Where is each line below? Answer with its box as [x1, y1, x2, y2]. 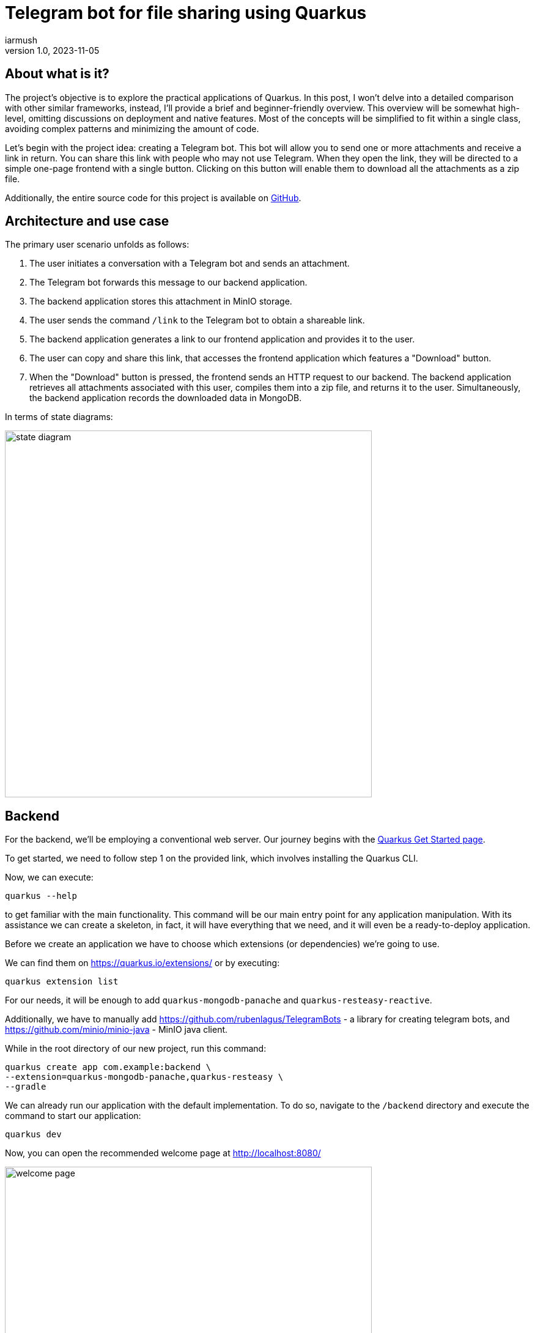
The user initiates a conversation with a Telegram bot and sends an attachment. [29, 258, 350, 269]
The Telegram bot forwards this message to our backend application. [29, 277, 308, 288]
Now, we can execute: [5, 872, 94, 883]
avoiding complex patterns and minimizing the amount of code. [5, 123, 259, 134]
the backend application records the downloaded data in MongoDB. [29, 393, 302, 404]
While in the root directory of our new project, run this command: [5, 1043, 267, 1054]
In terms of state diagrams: [5, 412, 113, 423]
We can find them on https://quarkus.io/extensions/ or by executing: [5, 958, 280, 969]
